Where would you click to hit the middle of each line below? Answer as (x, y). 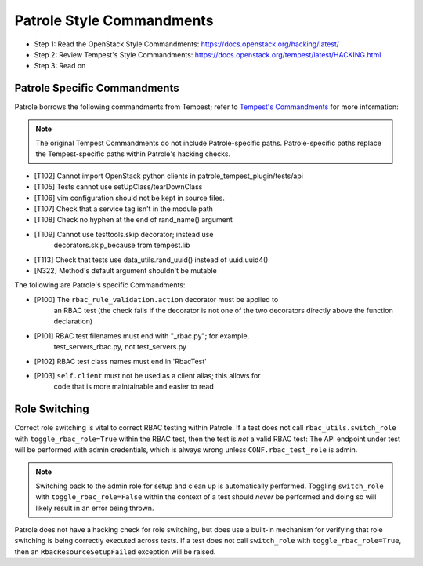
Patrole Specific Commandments (97, 88)
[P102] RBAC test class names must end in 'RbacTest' (120, 361)
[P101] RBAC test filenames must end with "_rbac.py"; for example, (142, 336)
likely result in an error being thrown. (95, 508)
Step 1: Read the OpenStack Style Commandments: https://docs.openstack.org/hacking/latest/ (187, 44)
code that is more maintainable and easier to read (134, 387)
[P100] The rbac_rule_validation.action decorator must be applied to (156, 299)
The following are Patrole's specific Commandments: (100, 285)
